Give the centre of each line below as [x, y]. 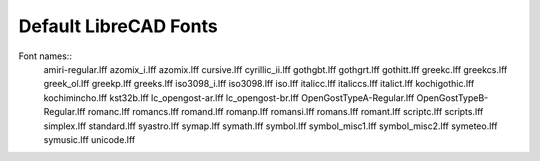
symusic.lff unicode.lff [89, 139]
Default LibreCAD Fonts [118, 26]
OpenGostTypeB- [452, 97]
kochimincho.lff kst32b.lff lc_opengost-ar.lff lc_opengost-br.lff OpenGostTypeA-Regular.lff [229, 97]
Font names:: [45, 56]
